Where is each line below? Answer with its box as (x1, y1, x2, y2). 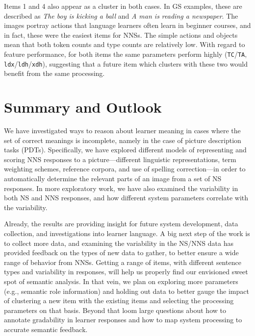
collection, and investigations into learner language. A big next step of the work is (4, 228, 250, 238)
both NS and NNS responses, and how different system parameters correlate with (4, 192, 249, 203)
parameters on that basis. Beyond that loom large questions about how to (4, 305, 226, 315)
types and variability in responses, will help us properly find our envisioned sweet (4, 266, 248, 277)
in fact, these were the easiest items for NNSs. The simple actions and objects (4, 29, 238, 40)
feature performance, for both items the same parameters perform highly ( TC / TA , (4, 48, 247, 59)
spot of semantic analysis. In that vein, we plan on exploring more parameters (4, 276, 238, 286)
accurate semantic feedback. (4, 324, 88, 334)
